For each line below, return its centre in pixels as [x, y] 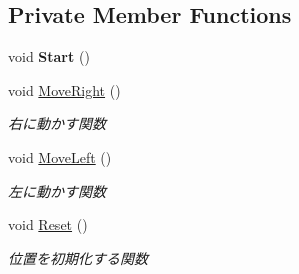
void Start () [49, 56]
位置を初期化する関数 [78, 257]
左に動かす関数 [57, 190]
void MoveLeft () [60, 156]
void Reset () [48, 224]
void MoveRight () [64, 89]
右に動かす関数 [57, 123]
